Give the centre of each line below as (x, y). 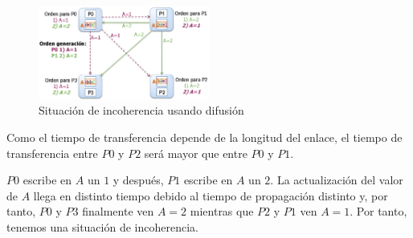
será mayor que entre (196, 153)
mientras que (222, 211)
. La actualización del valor (337, 180)
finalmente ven (118, 211)
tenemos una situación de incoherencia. (102, 226)
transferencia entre (52, 153)
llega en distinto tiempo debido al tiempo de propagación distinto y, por (211, 195)
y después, (138, 180)
